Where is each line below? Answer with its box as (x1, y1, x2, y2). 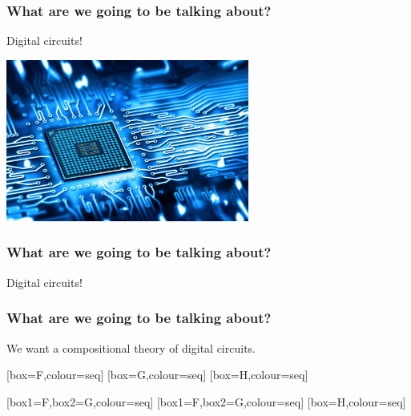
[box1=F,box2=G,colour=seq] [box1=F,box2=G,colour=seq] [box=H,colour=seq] (6, 393, 406, 410)
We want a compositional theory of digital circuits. (6, 339, 256, 356)
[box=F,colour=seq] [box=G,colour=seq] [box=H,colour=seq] (6, 366, 308, 383)
